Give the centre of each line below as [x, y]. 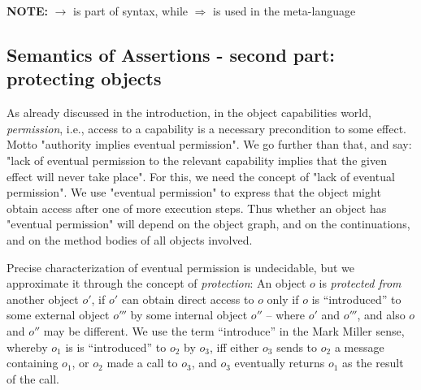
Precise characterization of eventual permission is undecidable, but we [181, 267]
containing [33, 363]
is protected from [360, 283]
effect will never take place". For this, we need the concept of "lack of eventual [201, 176]
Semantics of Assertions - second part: [171, 54]
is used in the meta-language [284, 11]
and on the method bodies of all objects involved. [130, 239]
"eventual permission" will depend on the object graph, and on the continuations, [208, 224]
